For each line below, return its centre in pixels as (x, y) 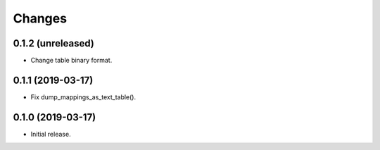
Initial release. (51, 134)
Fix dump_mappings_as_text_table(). (83, 97)
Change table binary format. (71, 61)
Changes (40, 18)
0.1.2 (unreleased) (53, 43)
